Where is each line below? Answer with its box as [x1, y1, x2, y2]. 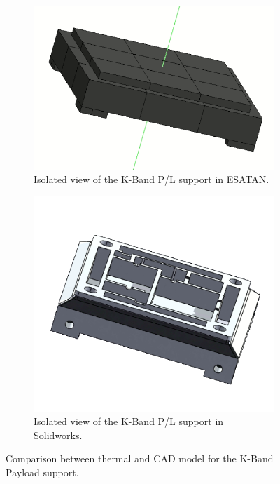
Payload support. [6, 465, 79, 480]
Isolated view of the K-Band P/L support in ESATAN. [34, 172, 269, 187]
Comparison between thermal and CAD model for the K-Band [6, 451, 274, 466]
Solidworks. [34, 427, 83, 442]
